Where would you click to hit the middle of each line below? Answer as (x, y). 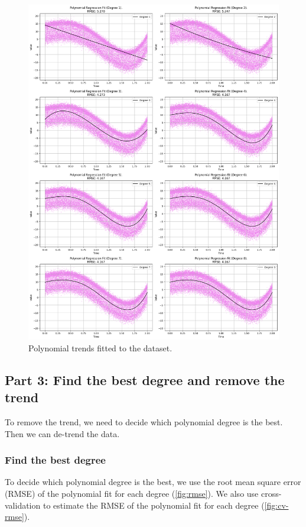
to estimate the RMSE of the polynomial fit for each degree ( (154, 505)
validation (23, 505)
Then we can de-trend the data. (62, 433)
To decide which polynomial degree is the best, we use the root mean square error (153, 482)
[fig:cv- (276, 505)
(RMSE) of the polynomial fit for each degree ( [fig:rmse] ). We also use (132, 494)
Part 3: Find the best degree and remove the (145, 379)
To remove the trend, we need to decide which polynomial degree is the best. (144, 422)
